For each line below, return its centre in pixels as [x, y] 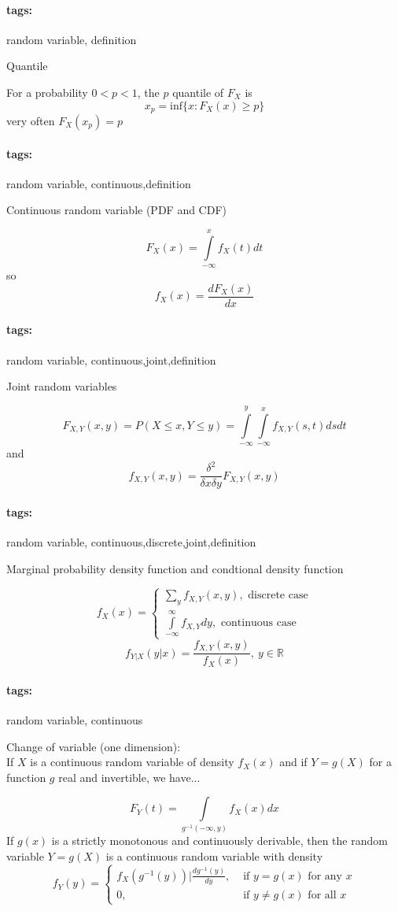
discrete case [278, 596]
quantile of [198, 92]
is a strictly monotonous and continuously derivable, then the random [219, 841]
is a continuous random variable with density [214, 855]
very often [31, 121]
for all [322, 895]
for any [325, 876]
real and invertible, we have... [129, 777]
